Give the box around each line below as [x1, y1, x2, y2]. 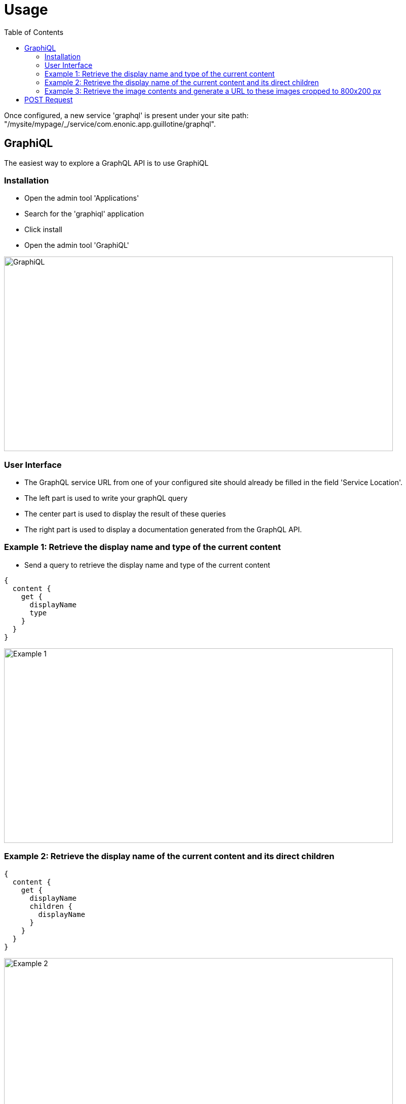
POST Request [24, 95, 73, 104]
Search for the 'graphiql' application [24, 209, 144, 218]
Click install [24, 225, 62, 234]
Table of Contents [4, 27, 64, 36]
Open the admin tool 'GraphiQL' [24, 241, 130, 250]
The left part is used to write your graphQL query [24, 494, 188, 503]
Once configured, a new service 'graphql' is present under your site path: [4, 111, 249, 120]
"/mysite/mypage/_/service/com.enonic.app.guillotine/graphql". [4, 119, 216, 128]
